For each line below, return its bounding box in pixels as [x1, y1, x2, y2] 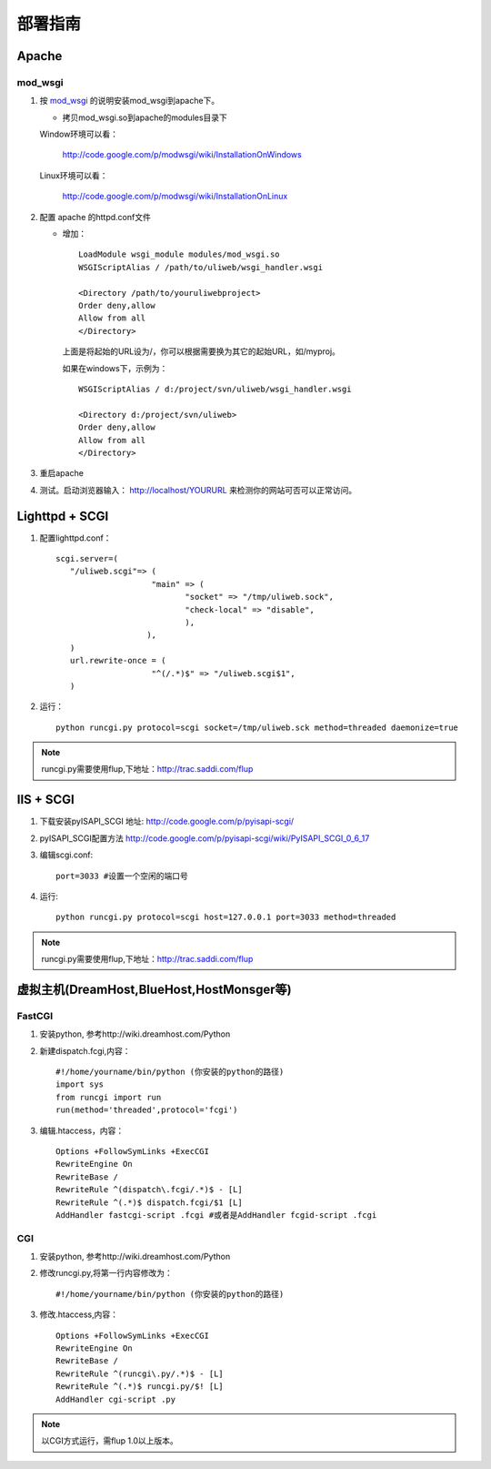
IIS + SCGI [16, 792, 75, 807]
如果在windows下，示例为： [62, 362, 168, 373]
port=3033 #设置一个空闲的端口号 [55, 870, 188, 881]
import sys [55, 1079, 105, 1089]
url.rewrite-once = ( [69, 655, 166, 666]
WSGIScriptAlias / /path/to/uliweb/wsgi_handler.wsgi [78, 262, 323, 272]
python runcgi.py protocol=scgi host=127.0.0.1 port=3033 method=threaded [55, 912, 396, 923]
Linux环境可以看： [39, 169, 108, 181]
